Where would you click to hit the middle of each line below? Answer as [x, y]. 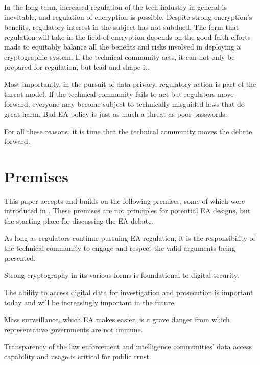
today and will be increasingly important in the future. [90, 302]
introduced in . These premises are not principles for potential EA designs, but [127, 211]
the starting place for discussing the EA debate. [79, 221]
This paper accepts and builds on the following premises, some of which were [125, 200]
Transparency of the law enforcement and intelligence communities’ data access [128, 346]
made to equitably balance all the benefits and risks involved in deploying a [122, 47]
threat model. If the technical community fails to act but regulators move [119, 94]
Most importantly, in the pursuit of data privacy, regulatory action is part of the [130, 84]
